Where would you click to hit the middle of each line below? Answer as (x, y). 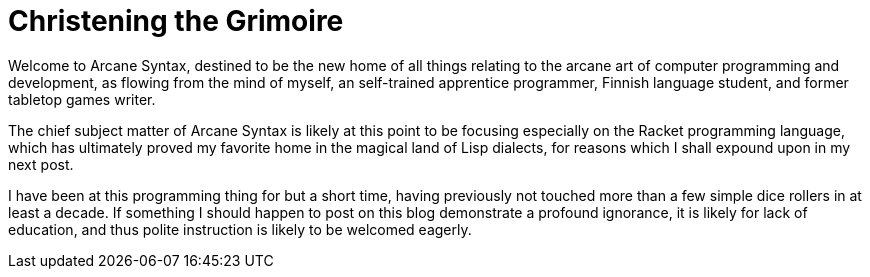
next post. (41, 164)
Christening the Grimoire (176, 21)
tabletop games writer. (82, 99)
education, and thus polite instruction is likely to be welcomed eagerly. (240, 229)
